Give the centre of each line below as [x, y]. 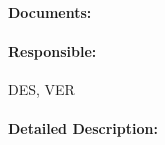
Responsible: [52, 50]
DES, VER [41, 88]
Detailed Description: [83, 128]
